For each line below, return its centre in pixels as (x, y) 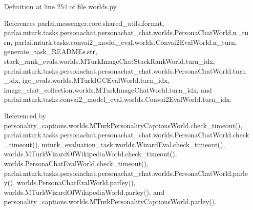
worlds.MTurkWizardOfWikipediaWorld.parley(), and (84, 192)
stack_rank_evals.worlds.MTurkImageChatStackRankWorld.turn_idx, (109, 61)
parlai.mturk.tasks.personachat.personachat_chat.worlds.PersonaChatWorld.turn (125, 70)
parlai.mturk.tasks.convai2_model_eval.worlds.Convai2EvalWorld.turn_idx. (118, 99)
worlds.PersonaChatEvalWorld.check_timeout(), (76, 163)
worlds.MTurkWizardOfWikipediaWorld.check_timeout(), (91, 154)
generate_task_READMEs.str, (51, 51)
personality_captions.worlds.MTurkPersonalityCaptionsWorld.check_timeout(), (123, 125)
